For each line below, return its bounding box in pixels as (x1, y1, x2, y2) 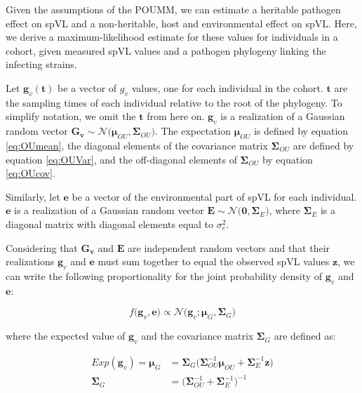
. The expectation (154, 124, 231, 138)
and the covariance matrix (141, 328, 254, 343)
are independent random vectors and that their (128, 240, 330, 255)
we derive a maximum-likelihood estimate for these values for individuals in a (6, 29, 338, 44)
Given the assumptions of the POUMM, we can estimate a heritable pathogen (6, 2, 341, 16)
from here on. (147, 109, 205, 124)
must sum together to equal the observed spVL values (98, 254, 330, 269)
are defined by (293, 138, 354, 152)
